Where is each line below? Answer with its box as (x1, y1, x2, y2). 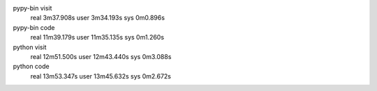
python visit (13, 42, 47, 51)
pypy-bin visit (13, 4, 52, 12)
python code (13, 63, 50, 71)
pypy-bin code (13, 23, 55, 31)
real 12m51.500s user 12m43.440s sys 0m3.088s (30, 52, 172, 60)
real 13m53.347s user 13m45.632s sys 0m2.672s (30, 72, 171, 80)
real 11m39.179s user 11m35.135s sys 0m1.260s (30, 33, 164, 42)
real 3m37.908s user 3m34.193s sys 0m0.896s (30, 14, 165, 22)
